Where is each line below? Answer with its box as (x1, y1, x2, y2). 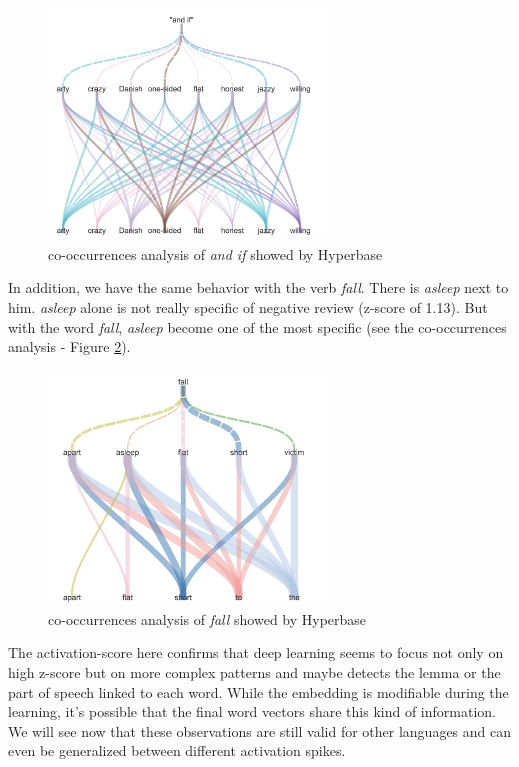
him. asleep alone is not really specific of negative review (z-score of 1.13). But (8, 297, 488, 318)
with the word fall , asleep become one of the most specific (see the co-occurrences (8, 316, 507, 337)
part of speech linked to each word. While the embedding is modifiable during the (8, 681, 509, 702)
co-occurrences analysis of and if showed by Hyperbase (48, 243, 383, 264)
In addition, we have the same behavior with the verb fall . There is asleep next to (8, 277, 509, 298)
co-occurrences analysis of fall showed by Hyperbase (48, 608, 367, 629)
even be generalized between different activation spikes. (8, 740, 346, 761)
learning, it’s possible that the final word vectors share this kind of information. (8, 701, 496, 722)
